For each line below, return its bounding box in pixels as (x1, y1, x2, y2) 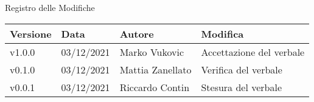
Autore (119, 26, 154, 41)
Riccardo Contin (119, 80, 190, 94)
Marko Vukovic (119, 44, 184, 59)
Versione (10, 26, 52, 41)
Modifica (201, 26, 244, 41)
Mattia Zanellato (119, 62, 192, 76)
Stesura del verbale (201, 80, 282, 94)
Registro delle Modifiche (5, 1, 95, 13)
